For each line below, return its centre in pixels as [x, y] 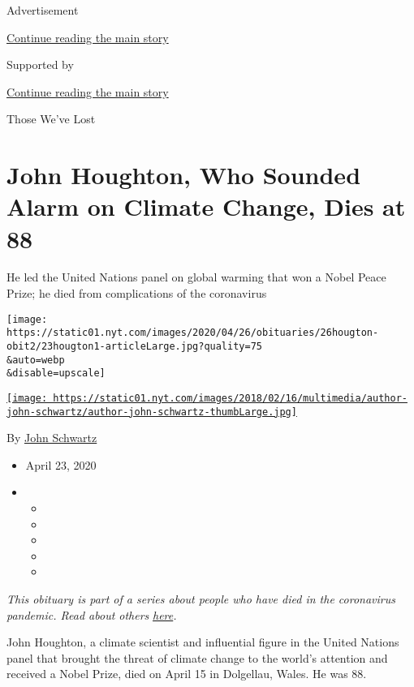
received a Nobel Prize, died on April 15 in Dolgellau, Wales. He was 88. [187, 674]
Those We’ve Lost [51, 119]
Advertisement [43, 10]
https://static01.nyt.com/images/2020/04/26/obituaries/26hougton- [193, 333]
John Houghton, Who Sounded [184, 175]
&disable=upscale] [56, 374]
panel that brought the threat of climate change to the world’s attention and [197, 657]
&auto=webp [36, 360]
